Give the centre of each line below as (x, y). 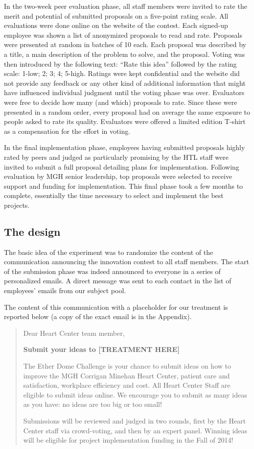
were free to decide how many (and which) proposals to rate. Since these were (121, 102)
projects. (17, 205)
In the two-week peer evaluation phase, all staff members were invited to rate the (126, 6)
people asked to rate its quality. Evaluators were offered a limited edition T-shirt (125, 121)
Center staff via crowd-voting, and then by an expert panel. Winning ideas (135, 430)
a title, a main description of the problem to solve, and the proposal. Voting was (125, 54)
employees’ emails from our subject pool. (65, 290)
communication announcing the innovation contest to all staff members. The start (127, 262)
